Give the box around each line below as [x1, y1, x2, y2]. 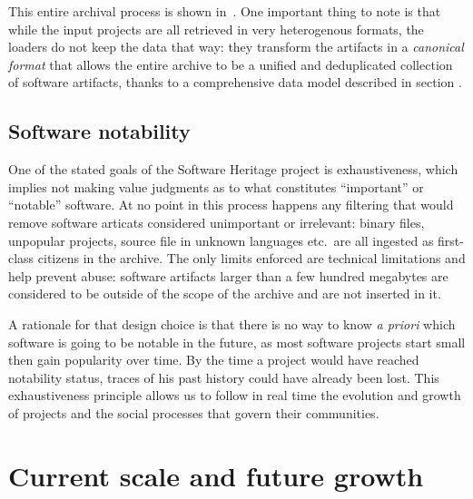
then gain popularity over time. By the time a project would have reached [8, 350, 419, 369]
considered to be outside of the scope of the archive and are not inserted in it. [8, 284, 441, 303]
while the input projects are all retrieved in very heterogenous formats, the [8, 19, 424, 38]
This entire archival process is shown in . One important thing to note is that [8, 2, 441, 20]
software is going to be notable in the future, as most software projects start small [8, 332, 466, 351]
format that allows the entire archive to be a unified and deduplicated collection [8, 54, 453, 73]
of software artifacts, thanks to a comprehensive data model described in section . [8, 73, 462, 92]
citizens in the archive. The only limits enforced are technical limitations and [37, 249, 466, 268]
